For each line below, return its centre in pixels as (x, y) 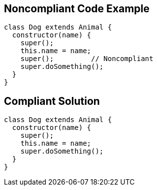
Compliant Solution (52, 101)
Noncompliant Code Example (77, 9)
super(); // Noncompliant (87, 59)
